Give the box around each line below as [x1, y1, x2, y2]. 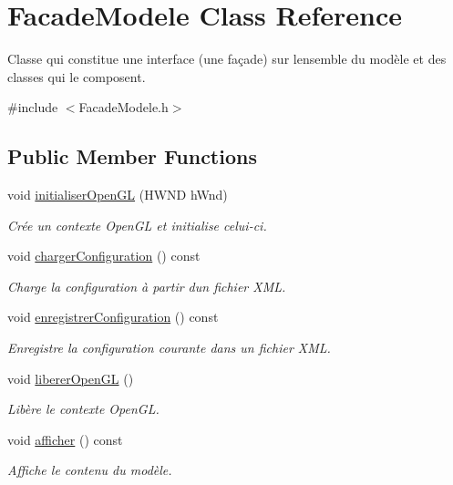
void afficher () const [7, 429, 123, 449]
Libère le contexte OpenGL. [7, 399, 160, 418]
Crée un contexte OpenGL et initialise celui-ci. [7, 215, 267, 234]
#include [7, 98, 58, 117]
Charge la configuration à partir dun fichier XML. [7, 276, 286, 295]
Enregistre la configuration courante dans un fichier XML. [7, 338, 331, 357]
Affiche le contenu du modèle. [7, 460, 172, 480]
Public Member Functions [7, 142, 257, 170]
